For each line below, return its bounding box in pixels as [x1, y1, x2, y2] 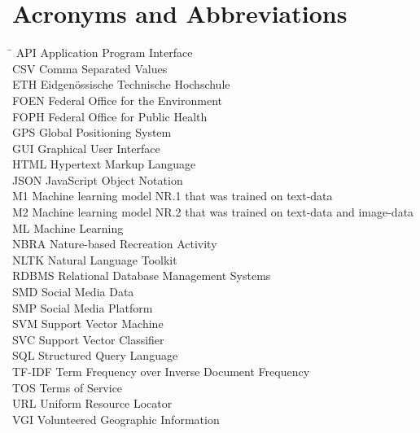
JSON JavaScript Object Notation [12, 171, 183, 188]
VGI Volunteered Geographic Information [12, 410, 220, 427]
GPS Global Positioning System [12, 124, 172, 141]
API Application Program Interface [15, 44, 193, 61]
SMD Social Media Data [12, 283, 134, 300]
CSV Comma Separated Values [12, 59, 168, 77]
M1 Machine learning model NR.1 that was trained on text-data [12, 187, 333, 204]
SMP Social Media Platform [12, 299, 153, 316]
